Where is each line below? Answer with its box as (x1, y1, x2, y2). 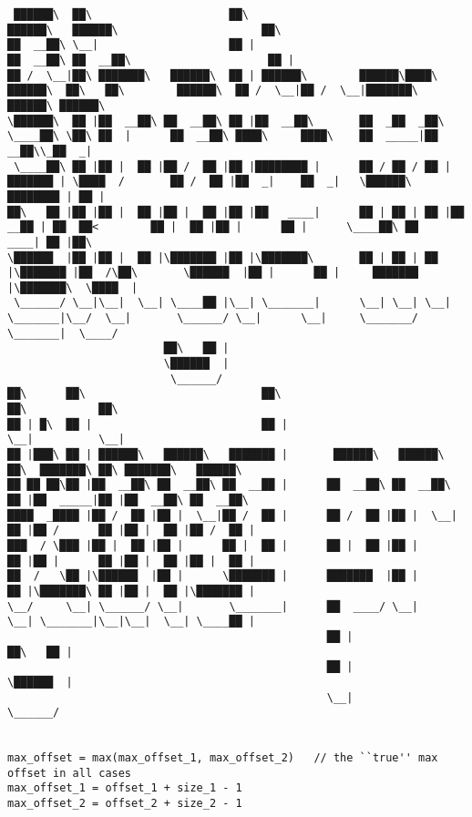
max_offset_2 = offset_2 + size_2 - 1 (7, 797, 242, 811)
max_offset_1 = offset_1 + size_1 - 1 (7, 781, 242, 795)
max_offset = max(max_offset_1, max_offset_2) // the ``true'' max (7, 751, 438, 765)
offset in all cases (7, 766, 132, 780)
